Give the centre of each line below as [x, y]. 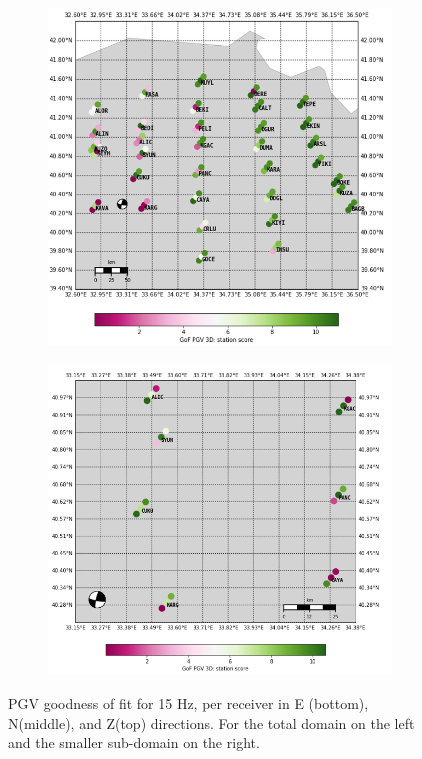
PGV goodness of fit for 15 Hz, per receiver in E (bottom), [188, 702]
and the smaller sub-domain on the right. [134, 742]
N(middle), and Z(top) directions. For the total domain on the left [211, 722]
